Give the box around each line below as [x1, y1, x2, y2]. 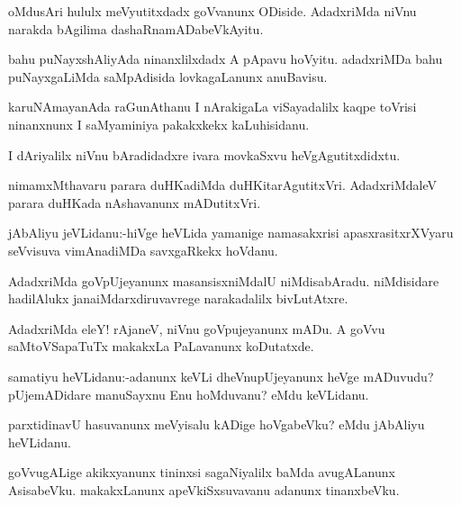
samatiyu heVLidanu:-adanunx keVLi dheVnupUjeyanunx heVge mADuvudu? [8, 366, 434, 385]
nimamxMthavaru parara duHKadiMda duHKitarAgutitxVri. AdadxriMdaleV [8, 176, 437, 194]
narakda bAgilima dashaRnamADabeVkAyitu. [8, 19, 264, 38]
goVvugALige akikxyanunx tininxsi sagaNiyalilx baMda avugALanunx [8, 463, 395, 482]
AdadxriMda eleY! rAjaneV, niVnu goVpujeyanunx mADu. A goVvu [8, 319, 385, 338]
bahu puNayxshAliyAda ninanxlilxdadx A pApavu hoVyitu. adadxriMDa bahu [8, 50, 443, 68]
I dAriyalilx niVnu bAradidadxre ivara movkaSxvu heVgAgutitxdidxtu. [8, 145, 401, 164]
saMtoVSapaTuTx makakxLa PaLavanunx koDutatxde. [8, 337, 314, 356]
